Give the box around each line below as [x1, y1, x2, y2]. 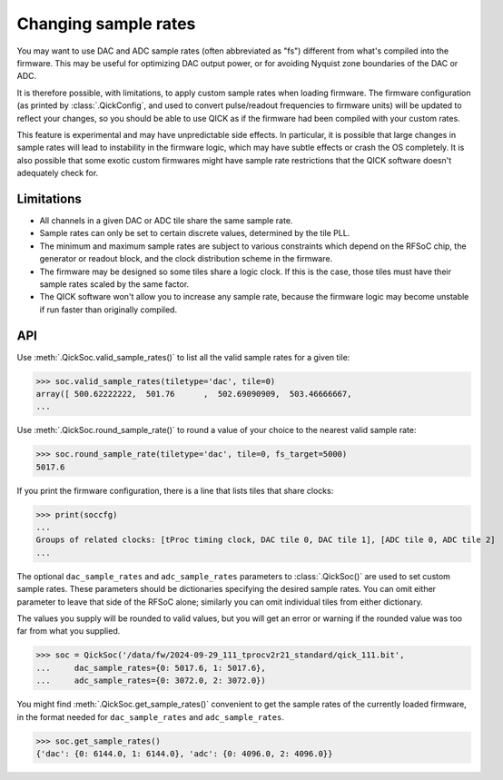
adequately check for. [16, 168, 99, 179]
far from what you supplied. [16, 626, 121, 637]
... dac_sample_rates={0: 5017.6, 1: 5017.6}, [35, 663, 267, 673]
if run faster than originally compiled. [39, 304, 177, 315]
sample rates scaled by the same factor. [39, 278, 190, 290]
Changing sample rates [16, 14, 196, 34]
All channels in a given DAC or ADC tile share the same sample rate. [39, 214, 293, 226]
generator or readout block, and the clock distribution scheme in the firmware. [39, 253, 333, 264]
